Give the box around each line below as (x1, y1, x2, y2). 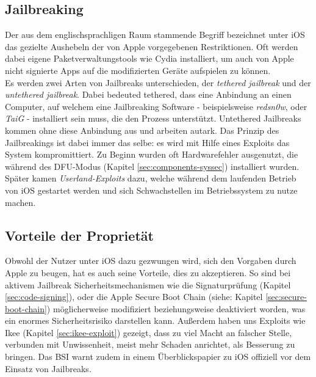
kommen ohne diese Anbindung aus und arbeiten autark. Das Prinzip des (5, 123, 279, 136)
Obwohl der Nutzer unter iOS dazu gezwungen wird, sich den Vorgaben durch (5, 254, 296, 267)
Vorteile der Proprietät (5, 225, 154, 244)
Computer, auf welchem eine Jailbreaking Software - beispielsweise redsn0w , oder (5, 100, 307, 112)
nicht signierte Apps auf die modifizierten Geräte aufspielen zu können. (5, 64, 271, 76)
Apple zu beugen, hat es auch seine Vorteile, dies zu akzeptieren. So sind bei (5, 266, 291, 279)
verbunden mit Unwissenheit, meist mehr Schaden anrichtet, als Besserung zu (5, 338, 295, 351)
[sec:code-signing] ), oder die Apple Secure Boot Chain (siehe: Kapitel (5, 290, 263, 303)
